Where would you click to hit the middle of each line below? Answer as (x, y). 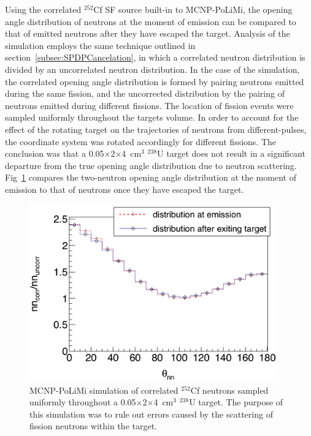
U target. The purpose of (236, 402)
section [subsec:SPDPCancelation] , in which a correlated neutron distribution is (155, 57)
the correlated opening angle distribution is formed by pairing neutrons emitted (155, 81)
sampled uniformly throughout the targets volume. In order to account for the (152, 117)
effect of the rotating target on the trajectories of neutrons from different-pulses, (156, 129)
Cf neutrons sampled (229, 390)
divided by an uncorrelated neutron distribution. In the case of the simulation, (152, 69)
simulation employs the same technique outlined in (100, 45)
